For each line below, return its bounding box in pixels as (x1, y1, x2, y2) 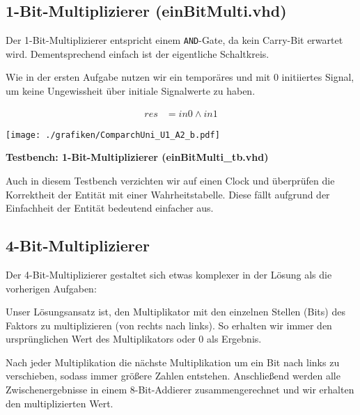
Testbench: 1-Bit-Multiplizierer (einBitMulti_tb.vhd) (6, 150, 269, 164)
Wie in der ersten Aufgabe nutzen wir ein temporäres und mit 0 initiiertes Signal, (6, 70, 354, 84)
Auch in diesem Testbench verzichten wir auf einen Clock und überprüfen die (6, 173, 335, 187)
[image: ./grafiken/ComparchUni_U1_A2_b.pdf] (6, 130, 220, 140)
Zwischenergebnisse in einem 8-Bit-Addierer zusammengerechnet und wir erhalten (6, 382, 354, 397)
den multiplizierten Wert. (6, 396, 114, 410)
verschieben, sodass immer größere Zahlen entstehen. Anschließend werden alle (6, 368, 341, 383)
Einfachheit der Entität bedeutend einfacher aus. (6, 201, 214, 215)
